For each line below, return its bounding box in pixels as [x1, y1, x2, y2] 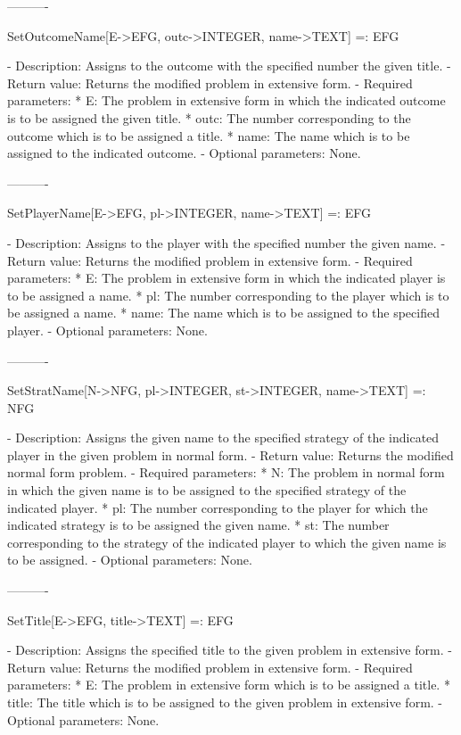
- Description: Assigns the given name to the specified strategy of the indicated [7, 428, 440, 447]
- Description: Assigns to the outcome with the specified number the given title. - [7, 56, 451, 75]
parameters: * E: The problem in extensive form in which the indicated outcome [7, 91, 446, 110]
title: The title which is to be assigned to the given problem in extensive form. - [7, 693, 443, 711]
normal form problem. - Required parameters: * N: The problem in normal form [7, 463, 445, 482]
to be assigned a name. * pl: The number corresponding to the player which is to [7, 285, 449, 304]
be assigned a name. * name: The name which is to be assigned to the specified [7, 303, 440, 322]
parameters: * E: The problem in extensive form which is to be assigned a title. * [7, 675, 450, 694]
